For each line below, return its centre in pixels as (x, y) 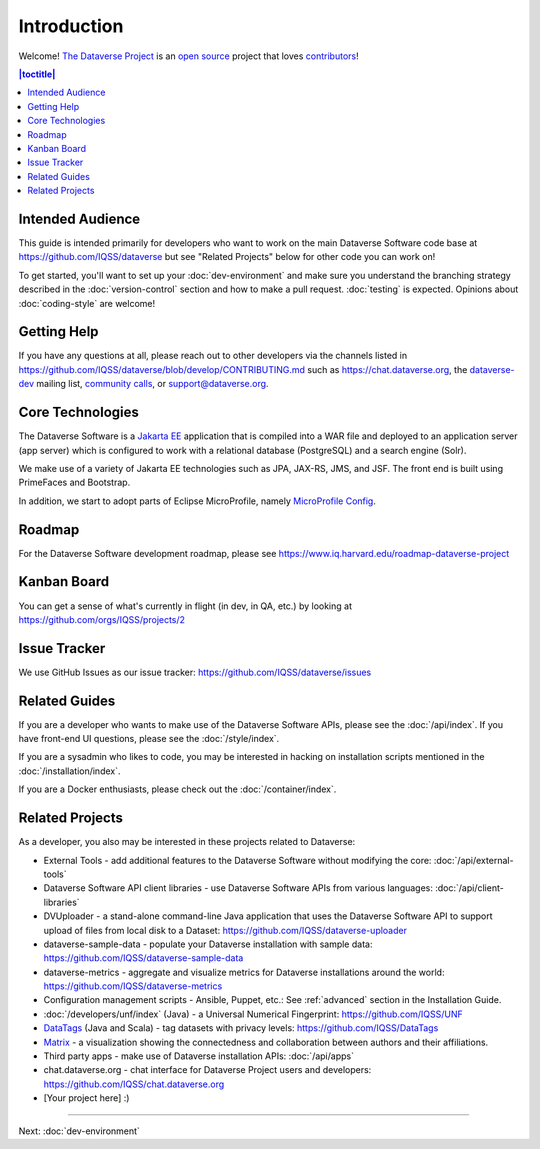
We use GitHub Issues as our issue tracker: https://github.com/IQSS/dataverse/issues (195, 672)
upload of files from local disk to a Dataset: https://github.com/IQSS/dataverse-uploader (225, 930)
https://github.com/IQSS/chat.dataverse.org (134, 1084)
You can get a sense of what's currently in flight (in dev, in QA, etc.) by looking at (185, 606)
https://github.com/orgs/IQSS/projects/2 (101, 619)
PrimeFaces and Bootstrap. (74, 482)
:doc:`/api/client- (469, 888)
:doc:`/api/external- (473, 860)
